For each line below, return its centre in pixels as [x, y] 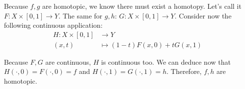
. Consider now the [203, 15]
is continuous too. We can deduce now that [166, 62]
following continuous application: [53, 25]
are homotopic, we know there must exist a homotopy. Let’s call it [142, 6]
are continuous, [68, 62]
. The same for [81, 15]
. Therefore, [184, 71]
